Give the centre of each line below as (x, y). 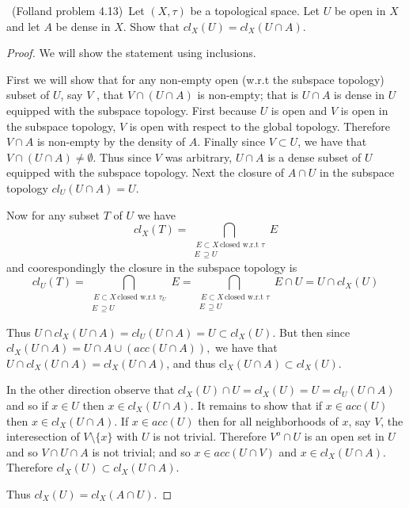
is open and (299, 110)
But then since (314, 332)
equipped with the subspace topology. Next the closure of (146, 172)
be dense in (83, 26)
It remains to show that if (260, 405)
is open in (364, 110)
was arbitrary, (199, 157)
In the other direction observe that (91, 390)
